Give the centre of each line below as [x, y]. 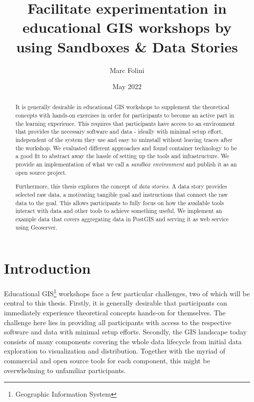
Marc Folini [127, 70]
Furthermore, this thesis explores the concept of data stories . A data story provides [121, 186]
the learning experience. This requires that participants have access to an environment [125, 123]
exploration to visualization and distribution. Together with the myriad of [115, 351]
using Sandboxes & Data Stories [127, 46]
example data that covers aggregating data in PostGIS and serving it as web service [122, 219]
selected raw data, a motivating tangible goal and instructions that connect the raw [122, 194]
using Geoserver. [36, 227]
